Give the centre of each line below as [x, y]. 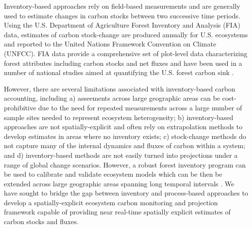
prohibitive [20, 107]
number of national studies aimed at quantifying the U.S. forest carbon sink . [119, 72]
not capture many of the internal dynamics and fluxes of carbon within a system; [125, 145]
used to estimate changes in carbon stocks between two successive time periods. [122, 15]
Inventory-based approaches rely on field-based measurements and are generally [122, 6]
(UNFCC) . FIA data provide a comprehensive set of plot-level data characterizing [126, 53]
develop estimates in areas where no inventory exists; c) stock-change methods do [125, 136]
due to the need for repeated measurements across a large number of [140, 107]
